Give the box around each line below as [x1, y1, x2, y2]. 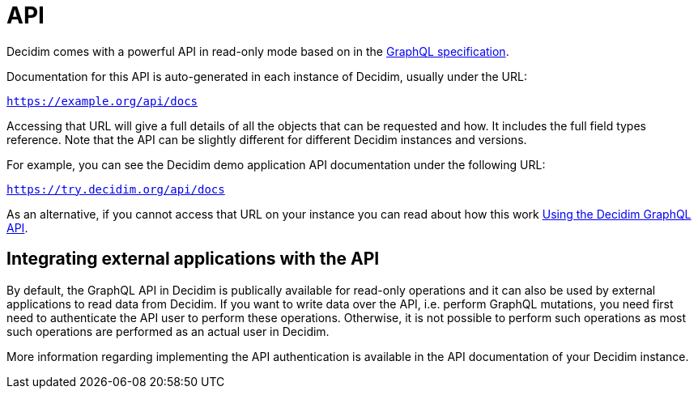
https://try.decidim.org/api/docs [6, 182, 225, 196]
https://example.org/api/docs [6, 94, 198, 108]
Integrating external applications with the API [6, 248, 380, 270]
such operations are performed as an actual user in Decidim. [6, 324, 330, 338]
